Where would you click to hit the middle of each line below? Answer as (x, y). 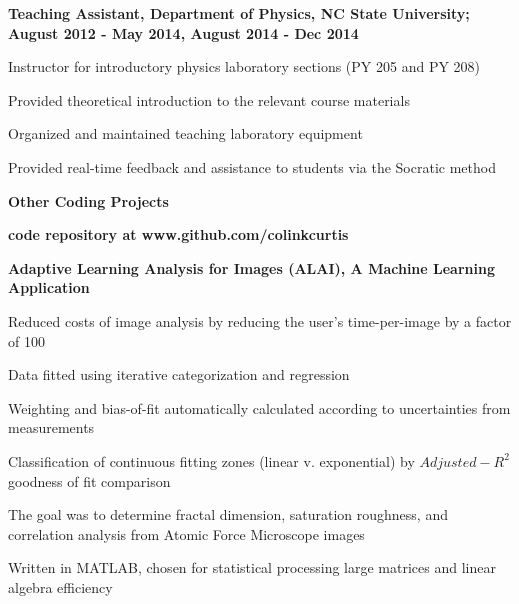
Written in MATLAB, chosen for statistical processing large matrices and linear (252, 567)
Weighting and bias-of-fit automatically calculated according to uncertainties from (259, 407)
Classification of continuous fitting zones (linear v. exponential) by (211, 460)
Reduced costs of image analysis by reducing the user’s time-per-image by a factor (260, 320)
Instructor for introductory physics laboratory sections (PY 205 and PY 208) (244, 66)
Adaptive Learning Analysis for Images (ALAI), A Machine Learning (251, 267)
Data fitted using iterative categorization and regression (179, 374)
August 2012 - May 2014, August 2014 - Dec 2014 (183, 32)
